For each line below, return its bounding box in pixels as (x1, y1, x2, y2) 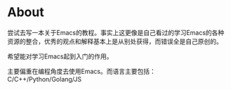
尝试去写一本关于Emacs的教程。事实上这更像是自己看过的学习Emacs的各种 (7, 28, 225, 37)
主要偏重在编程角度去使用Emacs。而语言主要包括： (7, 67, 156, 75)
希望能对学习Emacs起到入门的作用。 (7, 52, 113, 60)
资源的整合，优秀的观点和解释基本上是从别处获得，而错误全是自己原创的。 (7, 37, 223, 46)
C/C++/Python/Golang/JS (7, 75, 82, 83)
